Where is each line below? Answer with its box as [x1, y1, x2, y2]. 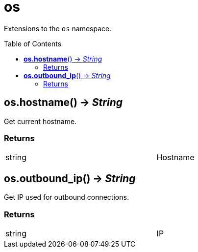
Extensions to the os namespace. [4, 24, 112, 33]
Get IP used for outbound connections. [4, 193, 129, 202]
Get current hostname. [4, 117, 77, 126]
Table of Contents [4, 39, 62, 48]
